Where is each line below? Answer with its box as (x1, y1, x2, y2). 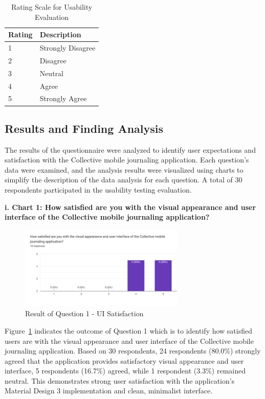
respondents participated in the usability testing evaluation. (5, 184, 192, 195)
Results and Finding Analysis (5, 120, 164, 136)
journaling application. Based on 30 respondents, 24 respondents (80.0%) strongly (5, 345, 261, 356)
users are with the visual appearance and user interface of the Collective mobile (5, 335, 254, 346)
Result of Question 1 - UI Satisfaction (25, 308, 144, 319)
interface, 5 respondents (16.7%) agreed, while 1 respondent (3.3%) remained (5, 365, 246, 376)
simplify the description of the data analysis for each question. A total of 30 (5, 174, 242, 185)
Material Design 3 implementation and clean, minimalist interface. (5, 385, 213, 396)
